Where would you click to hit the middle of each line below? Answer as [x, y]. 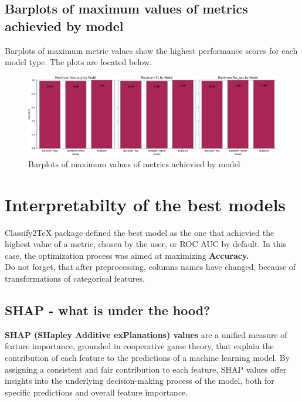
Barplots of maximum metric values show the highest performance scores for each [151, 50]
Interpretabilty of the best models [145, 204]
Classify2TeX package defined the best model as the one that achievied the [140, 232]
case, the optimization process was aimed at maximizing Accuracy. [127, 255]
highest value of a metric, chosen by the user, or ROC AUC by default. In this [146, 244]
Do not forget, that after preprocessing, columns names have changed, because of [150, 267]
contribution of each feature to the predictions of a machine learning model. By [147, 357]
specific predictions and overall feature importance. [96, 392]
